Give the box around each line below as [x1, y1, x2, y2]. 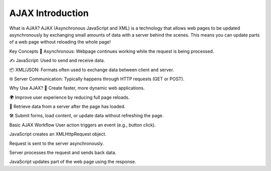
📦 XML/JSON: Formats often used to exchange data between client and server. [9, 67, 174, 73]
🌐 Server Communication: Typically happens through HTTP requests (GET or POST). [9, 76, 185, 82]
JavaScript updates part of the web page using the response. [9, 158, 137, 165]
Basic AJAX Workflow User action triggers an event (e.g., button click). [9, 122, 156, 128]
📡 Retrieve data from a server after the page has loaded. [9, 103, 125, 110]
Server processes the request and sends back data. [9, 149, 116, 155]
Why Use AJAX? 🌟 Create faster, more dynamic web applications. [9, 85, 145, 91]
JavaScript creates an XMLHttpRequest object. [9, 131, 106, 137]
